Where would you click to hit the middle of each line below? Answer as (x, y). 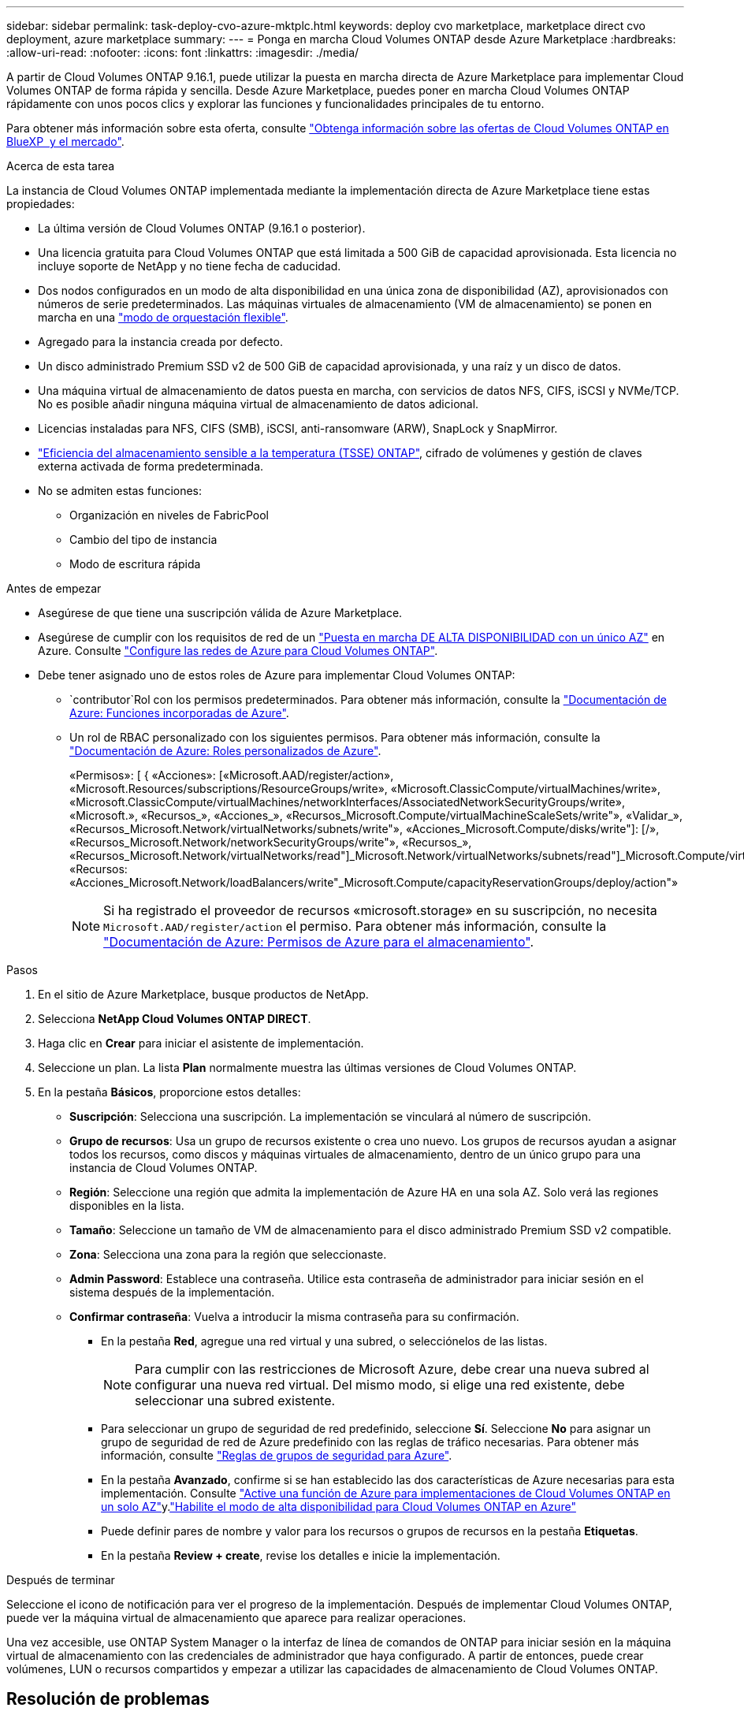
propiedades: (41, 204)
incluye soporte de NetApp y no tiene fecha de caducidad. (190, 266)
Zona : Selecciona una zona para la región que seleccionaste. (228, 1254)
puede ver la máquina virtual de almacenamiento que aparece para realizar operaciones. (236, 1618)
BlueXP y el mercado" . (65, 141)
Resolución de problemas (108, 1699)
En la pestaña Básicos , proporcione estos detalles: (169, 1092)
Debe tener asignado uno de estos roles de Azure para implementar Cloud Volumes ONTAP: (277, 675)
